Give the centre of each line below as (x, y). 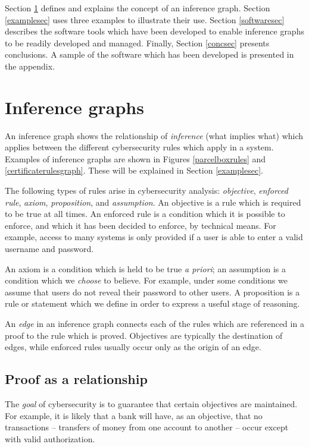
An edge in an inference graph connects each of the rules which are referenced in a (154, 323)
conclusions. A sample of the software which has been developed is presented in (149, 54)
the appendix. (30, 66)
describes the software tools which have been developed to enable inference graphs (154, 31)
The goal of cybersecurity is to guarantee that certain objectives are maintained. (151, 403)
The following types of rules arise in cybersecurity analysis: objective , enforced (146, 191)
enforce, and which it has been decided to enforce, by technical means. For (141, 225)
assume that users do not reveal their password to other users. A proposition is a (152, 292)
